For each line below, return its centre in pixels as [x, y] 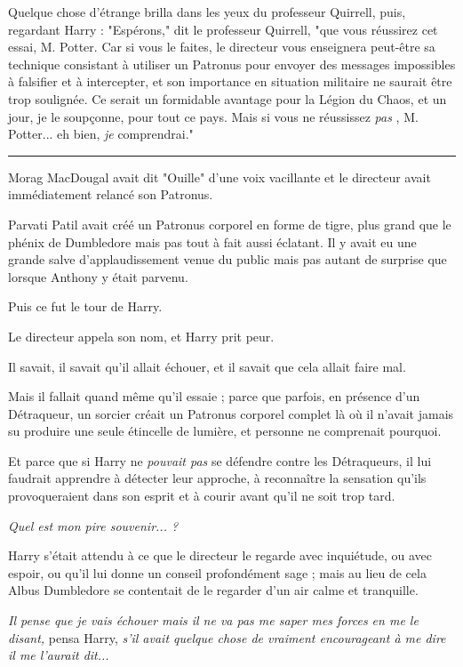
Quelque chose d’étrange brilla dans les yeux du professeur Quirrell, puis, [207, 12]
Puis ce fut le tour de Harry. [85, 306]
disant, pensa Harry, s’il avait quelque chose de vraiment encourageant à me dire [227, 637]
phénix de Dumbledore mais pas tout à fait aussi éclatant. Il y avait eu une [212, 241]
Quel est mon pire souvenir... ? [93, 525]
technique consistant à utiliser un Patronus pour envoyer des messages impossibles [232, 64]
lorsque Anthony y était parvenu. [98, 276]
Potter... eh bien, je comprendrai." [101, 134]
